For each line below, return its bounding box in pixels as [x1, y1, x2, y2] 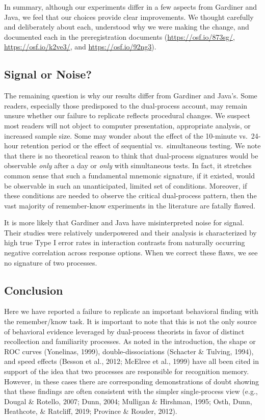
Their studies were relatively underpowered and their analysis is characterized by [4, 227, 257, 238]
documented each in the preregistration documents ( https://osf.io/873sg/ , [4, 31, 235, 42]
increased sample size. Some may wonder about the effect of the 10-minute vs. [4, 130, 248, 141]
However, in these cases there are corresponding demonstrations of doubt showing [4, 376, 259, 386]
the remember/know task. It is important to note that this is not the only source [4, 316, 257, 327]
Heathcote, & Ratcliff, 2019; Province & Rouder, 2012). [4, 406, 177, 416]
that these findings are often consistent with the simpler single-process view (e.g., [4, 386, 258, 397]
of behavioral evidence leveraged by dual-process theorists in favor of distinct [4, 326, 245, 336]
